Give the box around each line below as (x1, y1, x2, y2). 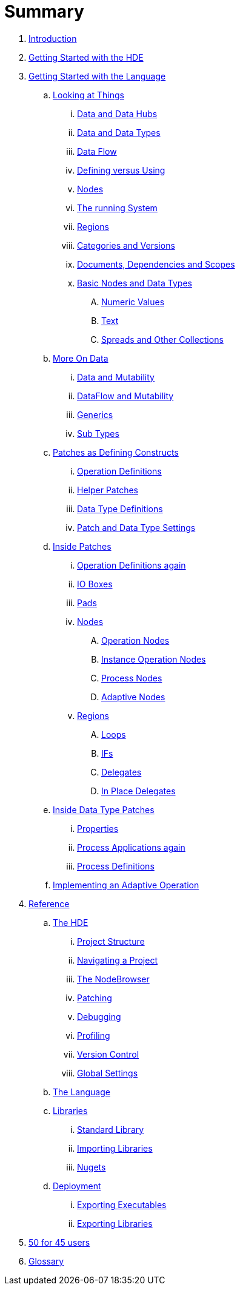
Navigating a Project (77, 954, 158, 965)
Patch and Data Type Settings (77, 522, 196, 533)
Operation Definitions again (77, 559, 186, 570)
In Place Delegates (101, 785, 176, 796)
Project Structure (77, 936, 145, 947)
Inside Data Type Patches (53, 804, 155, 815)
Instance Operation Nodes (101, 653, 206, 664)
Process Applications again (77, 842, 185, 853)
